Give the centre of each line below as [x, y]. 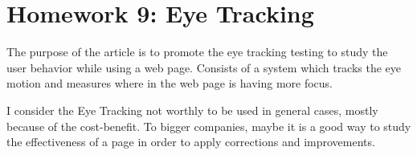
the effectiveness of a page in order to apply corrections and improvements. [191, 142]
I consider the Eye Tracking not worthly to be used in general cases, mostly [192, 110]
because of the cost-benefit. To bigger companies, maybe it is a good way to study [209, 126]
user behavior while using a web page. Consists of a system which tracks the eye [204, 67]
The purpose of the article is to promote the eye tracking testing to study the [197, 52]
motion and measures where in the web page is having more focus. [170, 83]
